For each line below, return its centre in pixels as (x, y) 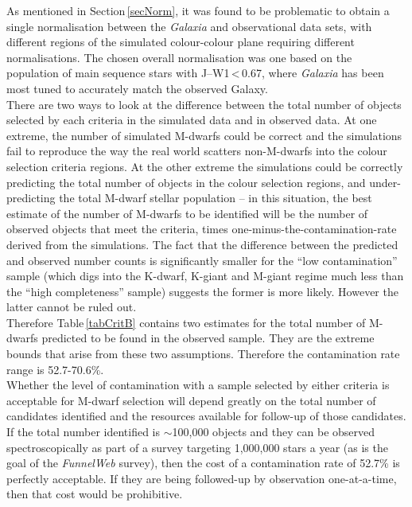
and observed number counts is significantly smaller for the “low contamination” (202, 260)
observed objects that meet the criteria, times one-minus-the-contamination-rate (202, 229)
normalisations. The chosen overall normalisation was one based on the (179, 57)
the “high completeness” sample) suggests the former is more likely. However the (202, 291)
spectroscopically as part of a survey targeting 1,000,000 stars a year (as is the (197, 447)
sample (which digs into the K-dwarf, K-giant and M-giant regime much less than (205, 276)
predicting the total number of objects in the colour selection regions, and (186, 182)
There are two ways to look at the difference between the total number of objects (204, 104)
